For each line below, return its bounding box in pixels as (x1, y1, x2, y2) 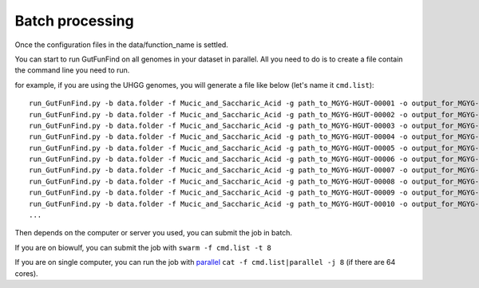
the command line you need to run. (14, 65, 130, 75)
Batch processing (14, 12, 135, 30)
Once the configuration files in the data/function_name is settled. (14, 40, 229, 49)
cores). (14, 268, 39, 278)
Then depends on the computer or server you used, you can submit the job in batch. (14, 228, 293, 238)
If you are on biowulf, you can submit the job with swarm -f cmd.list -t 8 (14, 243, 271, 252)
